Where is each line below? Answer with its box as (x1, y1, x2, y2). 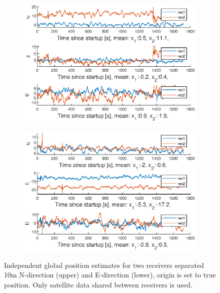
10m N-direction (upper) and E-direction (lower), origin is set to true (4, 269, 216, 280)
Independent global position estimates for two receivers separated (4, 259, 204, 270)
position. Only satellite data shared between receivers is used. (4, 279, 192, 289)
